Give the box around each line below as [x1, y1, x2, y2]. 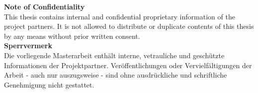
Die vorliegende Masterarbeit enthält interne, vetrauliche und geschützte [4, 50, 225, 60]
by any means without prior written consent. [4, 30, 140, 41]
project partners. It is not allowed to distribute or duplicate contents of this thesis [4, 21, 254, 31]
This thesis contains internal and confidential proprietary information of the [4, 11, 235, 21]
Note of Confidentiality [4, 1, 85, 11]
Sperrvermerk [4, 40, 52, 51]
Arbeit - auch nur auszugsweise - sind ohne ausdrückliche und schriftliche [4, 70, 227, 80]
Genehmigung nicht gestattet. [4, 79, 94, 90]
